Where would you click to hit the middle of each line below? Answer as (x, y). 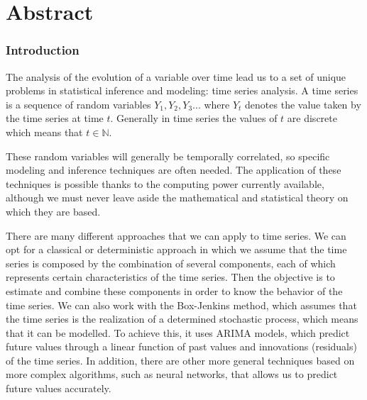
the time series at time (55, 118)
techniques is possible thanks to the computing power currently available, (165, 183)
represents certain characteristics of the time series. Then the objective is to (170, 277)
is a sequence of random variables (78, 104)
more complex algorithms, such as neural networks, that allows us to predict (172, 374)
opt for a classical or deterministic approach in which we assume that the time (176, 249)
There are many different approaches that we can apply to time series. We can (176, 235)
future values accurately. (59, 388)
